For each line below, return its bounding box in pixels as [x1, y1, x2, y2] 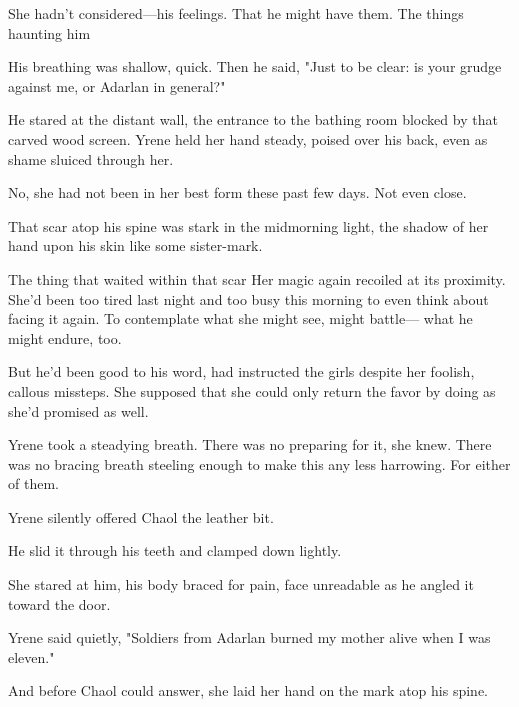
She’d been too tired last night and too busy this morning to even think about [8, 288, 489, 309]
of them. [8, 473, 59, 494]
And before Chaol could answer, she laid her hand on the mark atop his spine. [8, 680, 488, 701]
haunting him [8, 22, 91, 43]
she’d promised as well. [8, 400, 149, 421]
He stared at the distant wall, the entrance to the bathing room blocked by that [8, 109, 498, 130]
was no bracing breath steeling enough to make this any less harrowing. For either [8, 453, 511, 474]
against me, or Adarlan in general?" [8, 75, 226, 96]
